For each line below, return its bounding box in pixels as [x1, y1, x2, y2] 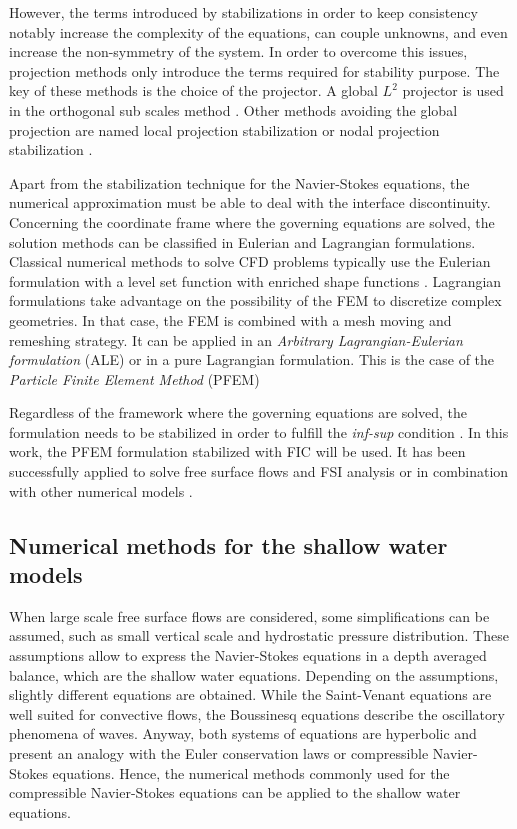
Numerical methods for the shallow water [9, 529, 448, 560]
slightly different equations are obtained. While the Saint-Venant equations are [9, 684, 492, 705]
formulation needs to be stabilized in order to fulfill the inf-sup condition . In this [9, 421, 509, 442]
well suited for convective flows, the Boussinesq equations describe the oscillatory [9, 703, 505, 724]
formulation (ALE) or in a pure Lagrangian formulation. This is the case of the [9, 349, 495, 370]
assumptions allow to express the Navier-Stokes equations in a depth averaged [9, 645, 487, 666]
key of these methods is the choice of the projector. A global [9, 80, 378, 101]
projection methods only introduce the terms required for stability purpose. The [9, 60, 500, 81]
